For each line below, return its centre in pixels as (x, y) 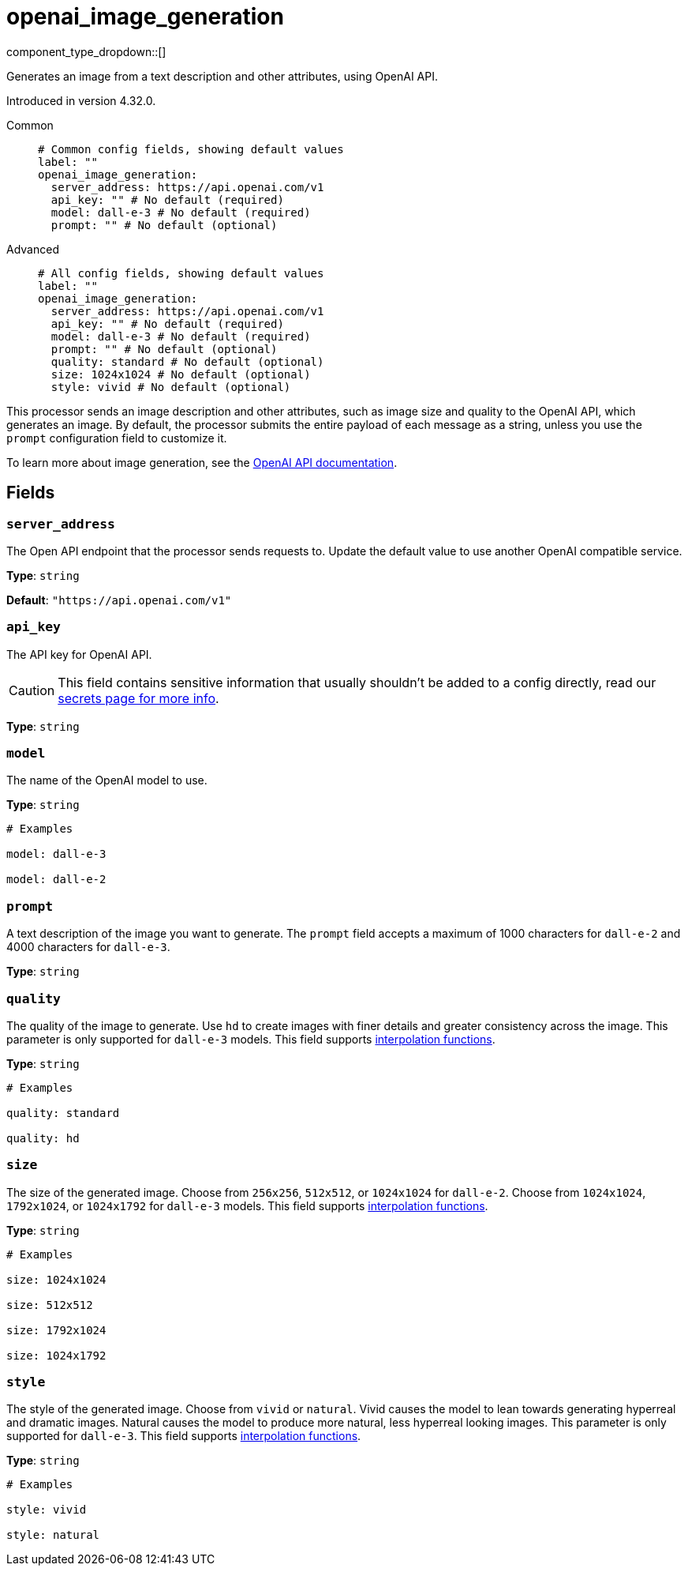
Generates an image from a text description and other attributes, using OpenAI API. (222, 76)
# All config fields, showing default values (181, 273)
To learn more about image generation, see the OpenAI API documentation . (202, 462)
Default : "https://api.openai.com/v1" (119, 600)
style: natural (53, 1535)
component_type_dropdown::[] (86, 51)
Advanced (33, 249)
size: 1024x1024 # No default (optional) (181, 374)
